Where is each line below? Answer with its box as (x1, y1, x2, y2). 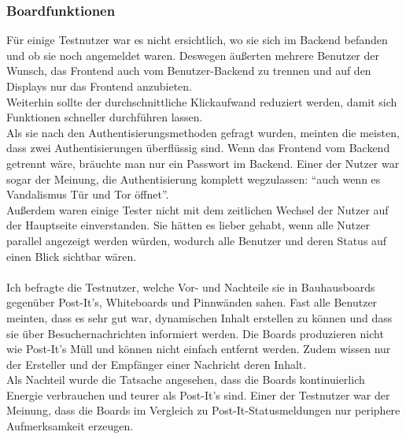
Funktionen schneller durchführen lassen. (6, 109, 203, 125)
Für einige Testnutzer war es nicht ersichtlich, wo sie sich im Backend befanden (6, 32, 388, 48)
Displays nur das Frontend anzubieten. (6, 78, 193, 94)
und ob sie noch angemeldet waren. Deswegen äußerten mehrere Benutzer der (6, 47, 379, 63)
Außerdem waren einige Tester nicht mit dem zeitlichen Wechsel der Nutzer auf (6, 201, 389, 218)
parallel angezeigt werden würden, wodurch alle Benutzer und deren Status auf (6, 232, 387, 248)
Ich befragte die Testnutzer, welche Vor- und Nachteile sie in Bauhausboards (6, 278, 375, 295)
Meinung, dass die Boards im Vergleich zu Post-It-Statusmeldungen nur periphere (6, 402, 400, 419)
